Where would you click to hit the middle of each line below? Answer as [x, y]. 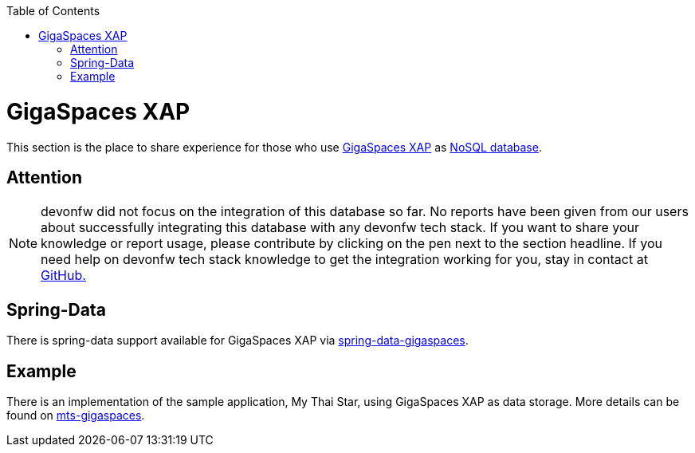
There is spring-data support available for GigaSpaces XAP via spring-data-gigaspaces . [238, 341]
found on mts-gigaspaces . [76, 416]
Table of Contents [53, 11]
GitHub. [63, 276]
